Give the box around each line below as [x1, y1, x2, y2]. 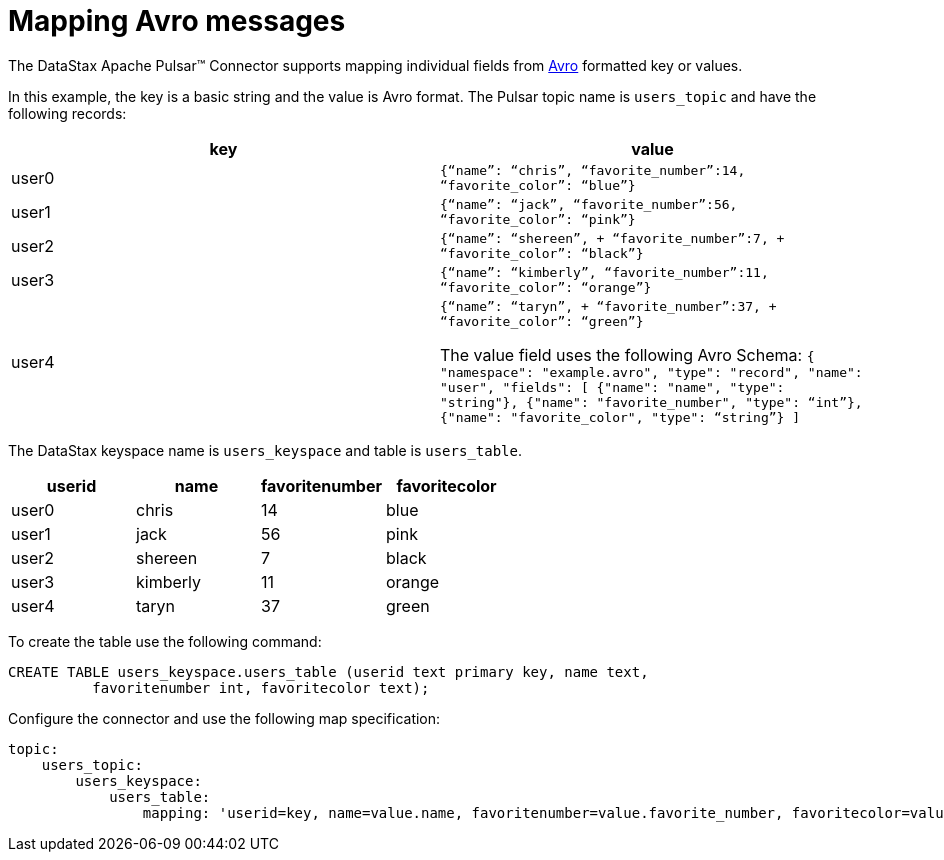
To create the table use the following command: [8, 632, 322, 650]
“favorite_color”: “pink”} [440, 211, 636, 227]
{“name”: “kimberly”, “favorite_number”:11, [440, 264, 769, 280]
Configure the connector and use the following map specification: [8, 709, 441, 727]
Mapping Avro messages [8, 4, 346, 38]
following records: [8, 104, 127, 122]
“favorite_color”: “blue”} [440, 177, 636, 193]
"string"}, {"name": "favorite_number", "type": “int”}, [440, 394, 863, 410]
